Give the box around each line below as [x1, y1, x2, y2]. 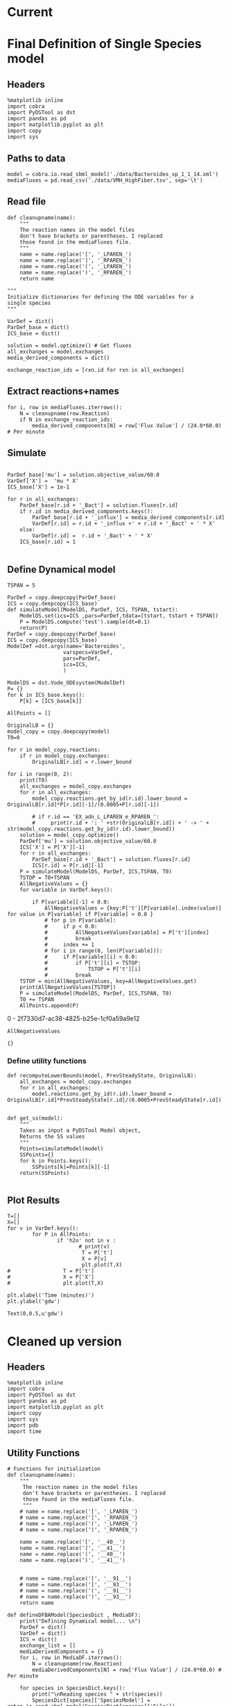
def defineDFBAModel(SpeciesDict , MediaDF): [7, 1612, 141, 1619]
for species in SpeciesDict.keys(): [19, 1685, 126, 1692]
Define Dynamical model [7, 563, 116, 575]
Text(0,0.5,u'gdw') [7, 1310, 64, 1318]
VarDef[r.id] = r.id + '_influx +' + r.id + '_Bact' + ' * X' [32, 520, 216, 528]
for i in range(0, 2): [7, 771, 73, 778]
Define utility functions [7, 1056, 87, 1066]
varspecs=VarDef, [62, 649, 113, 656]
